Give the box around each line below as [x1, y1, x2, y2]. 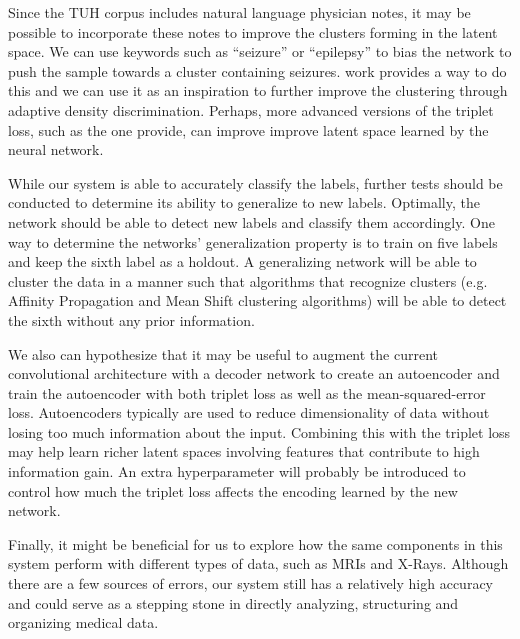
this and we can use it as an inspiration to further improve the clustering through [8, 80, 508, 101]
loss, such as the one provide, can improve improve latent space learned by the [8, 119, 489, 140]
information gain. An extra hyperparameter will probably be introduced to [8, 461, 466, 482]
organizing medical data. [8, 612, 159, 633]
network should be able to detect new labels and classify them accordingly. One [8, 211, 495, 232]
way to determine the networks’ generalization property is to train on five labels [8, 231, 498, 252]
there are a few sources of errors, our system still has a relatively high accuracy [8, 573, 494, 594]
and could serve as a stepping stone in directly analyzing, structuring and [8, 592, 459, 613]
